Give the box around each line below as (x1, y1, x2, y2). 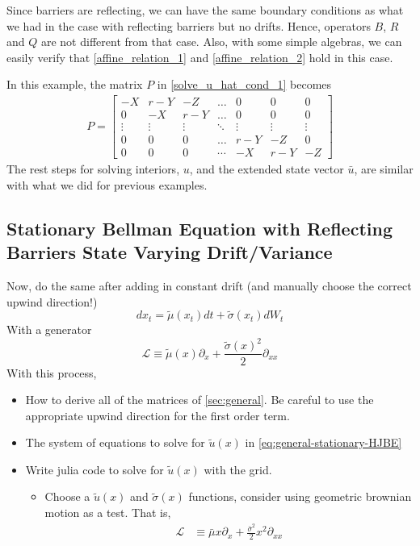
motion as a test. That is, (44, 504, 171, 521)
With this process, (6, 364, 97, 381)
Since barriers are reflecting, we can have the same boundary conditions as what (6, 2, 404, 18)
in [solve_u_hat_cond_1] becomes (157, 76, 332, 93)
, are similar (354, 160, 414, 177)
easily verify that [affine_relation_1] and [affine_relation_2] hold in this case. (6, 48, 393, 65)
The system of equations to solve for (25, 434, 205, 451)
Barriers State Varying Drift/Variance (6, 240, 333, 265)
